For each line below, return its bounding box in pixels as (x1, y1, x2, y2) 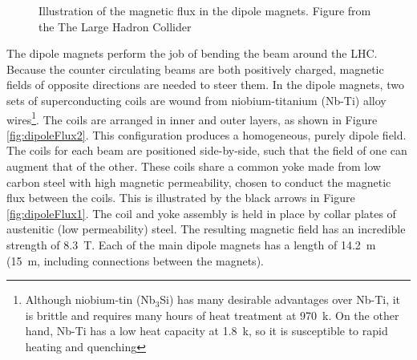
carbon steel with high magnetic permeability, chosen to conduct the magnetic (6, 173, 391, 190)
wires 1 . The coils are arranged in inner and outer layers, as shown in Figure (6, 108, 378, 127)
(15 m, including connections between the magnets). (6, 252, 264, 269)
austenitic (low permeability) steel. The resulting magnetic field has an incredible (6, 220, 406, 237)
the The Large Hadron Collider (38, 18, 192, 34)
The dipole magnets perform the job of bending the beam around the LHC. (6, 45, 378, 62)
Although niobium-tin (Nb (25, 291, 156, 308)
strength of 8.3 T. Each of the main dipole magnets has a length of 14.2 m (6, 236, 376, 253)
